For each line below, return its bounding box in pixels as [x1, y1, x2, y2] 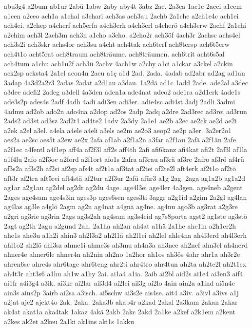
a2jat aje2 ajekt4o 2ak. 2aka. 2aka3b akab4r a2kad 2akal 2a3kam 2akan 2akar [4, 297, 238, 307]
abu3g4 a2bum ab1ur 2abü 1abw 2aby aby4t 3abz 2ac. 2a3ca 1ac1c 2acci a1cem [4, 1, 242, 11]
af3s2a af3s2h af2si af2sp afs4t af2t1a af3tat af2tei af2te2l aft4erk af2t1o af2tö [4, 163, 236, 174]
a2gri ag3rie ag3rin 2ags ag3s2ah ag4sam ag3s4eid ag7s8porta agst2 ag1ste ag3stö [4, 211, 247, 221]
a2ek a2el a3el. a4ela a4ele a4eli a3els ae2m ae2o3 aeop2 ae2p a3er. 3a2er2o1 [4, 125, 232, 135]
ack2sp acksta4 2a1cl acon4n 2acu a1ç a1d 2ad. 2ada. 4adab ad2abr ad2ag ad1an [4, 68, 245, 78]
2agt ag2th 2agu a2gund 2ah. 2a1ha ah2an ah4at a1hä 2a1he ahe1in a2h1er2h [4, 220, 236, 231]
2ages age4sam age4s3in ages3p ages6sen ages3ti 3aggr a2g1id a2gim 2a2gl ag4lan [4, 192, 247, 202]
